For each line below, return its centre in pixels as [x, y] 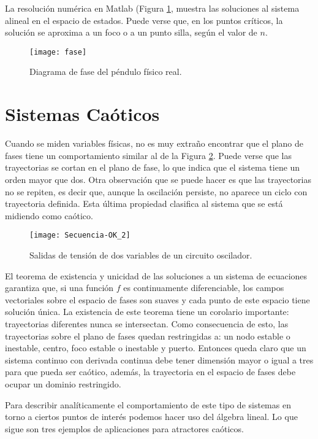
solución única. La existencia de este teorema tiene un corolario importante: [147, 312]
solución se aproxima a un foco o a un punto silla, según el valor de [131, 32]
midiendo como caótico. [49, 215]
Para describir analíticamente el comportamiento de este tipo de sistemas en [148, 404]
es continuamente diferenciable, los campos [204, 288]
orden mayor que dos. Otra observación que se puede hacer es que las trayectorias [158, 179]
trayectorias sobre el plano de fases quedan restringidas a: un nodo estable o [148, 336]
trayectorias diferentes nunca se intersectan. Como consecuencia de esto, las [147, 323]
